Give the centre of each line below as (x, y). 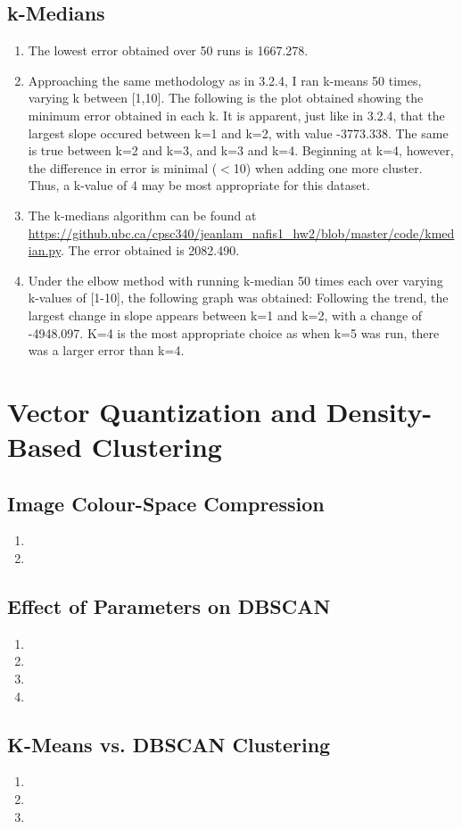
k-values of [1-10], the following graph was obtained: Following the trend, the (238, 298)
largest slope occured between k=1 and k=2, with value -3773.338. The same (238, 133)
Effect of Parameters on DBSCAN (169, 606)
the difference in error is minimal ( (123, 167)
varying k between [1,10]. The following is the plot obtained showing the (226, 98)
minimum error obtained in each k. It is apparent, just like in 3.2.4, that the (236, 115)
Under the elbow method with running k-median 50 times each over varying (235, 280)
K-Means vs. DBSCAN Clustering (169, 744)
